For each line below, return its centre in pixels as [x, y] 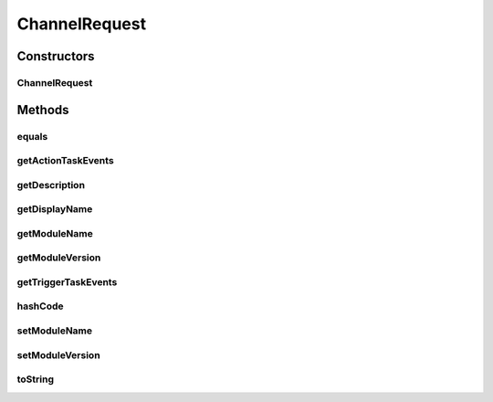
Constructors [56, 56]
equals [32, 136]
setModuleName [55, 331]
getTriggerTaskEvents [67, 281]
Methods [43, 110]
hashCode [40, 306]
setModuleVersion [58, 354]
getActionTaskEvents [65, 161]
